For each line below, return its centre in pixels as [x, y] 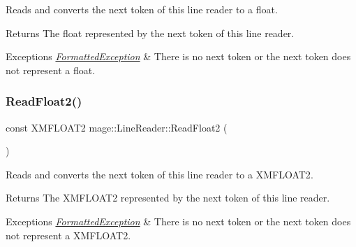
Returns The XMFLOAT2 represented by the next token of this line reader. [168, 198]
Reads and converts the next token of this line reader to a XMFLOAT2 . [160, 174]
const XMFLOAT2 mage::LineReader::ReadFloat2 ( [117, 127]
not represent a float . [51, 70]
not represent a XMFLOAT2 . [68, 235]
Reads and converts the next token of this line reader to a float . [142, 9]
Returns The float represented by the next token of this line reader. [150, 33]
